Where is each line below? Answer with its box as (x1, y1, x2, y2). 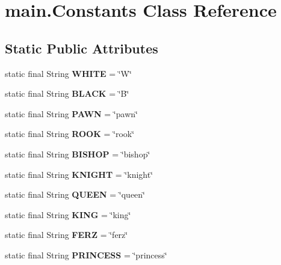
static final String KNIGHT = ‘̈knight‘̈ (5, 168, 153, 180)
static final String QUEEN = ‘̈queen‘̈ (5, 188, 146, 201)
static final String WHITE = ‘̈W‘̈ (5, 67, 132, 79)
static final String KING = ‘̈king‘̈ (5, 208, 131, 221)
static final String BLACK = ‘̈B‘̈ (5, 87, 129, 100)
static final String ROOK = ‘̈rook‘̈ (5, 127, 135, 140)
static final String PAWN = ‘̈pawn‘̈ (5, 107, 138, 120)
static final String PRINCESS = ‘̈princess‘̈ (5, 248, 167, 261)
